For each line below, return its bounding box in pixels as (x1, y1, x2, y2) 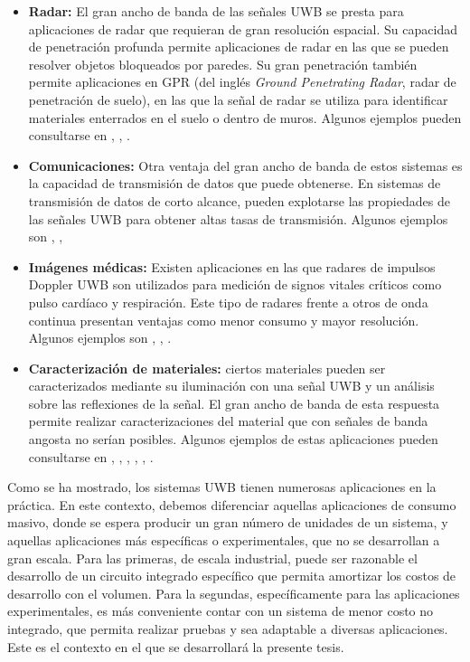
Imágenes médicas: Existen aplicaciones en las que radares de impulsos (28, 257, 436, 276)
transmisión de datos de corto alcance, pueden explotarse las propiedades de (28, 191, 450, 210)
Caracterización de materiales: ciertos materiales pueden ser (28, 358, 386, 377)
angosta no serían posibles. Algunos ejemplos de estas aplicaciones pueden (28, 430, 438, 449)
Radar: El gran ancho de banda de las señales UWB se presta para (28, 2, 404, 20)
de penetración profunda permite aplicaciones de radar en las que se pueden (28, 37, 449, 56)
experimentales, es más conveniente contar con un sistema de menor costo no (7, 601, 434, 620)
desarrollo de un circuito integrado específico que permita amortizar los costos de (7, 566, 456, 585)
